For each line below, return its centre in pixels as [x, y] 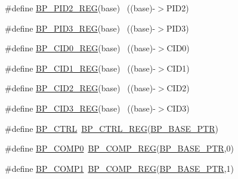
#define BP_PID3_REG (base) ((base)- [80, 28]
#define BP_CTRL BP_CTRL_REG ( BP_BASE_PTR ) [112, 128]
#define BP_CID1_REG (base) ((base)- [80, 68]
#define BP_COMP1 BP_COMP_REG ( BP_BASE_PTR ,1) [120, 168]
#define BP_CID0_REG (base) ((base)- [80, 48]
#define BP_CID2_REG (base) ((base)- [80, 88]
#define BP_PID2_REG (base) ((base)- [80, 8]
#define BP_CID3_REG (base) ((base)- [80, 108]
